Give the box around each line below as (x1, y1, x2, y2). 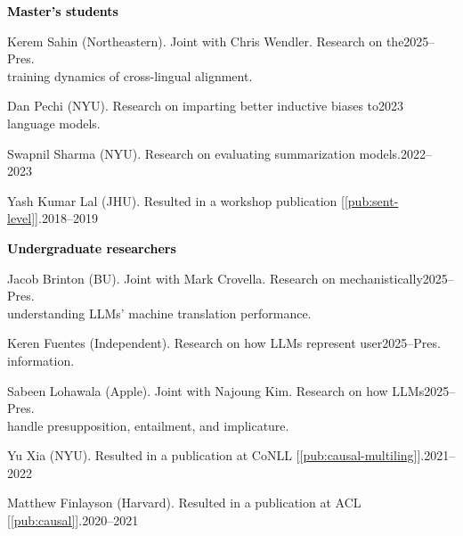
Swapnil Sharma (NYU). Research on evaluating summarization (7, 144, 355, 162)
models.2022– (359, 144, 432, 162)
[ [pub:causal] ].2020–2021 (7, 511, 139, 530)
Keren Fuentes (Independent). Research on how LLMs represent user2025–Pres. (7, 334, 441, 352)
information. (7, 350, 75, 369)
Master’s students (7, 2, 118, 20)
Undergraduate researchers (7, 238, 176, 257)
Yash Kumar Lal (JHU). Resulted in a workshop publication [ (7, 191, 345, 210)
